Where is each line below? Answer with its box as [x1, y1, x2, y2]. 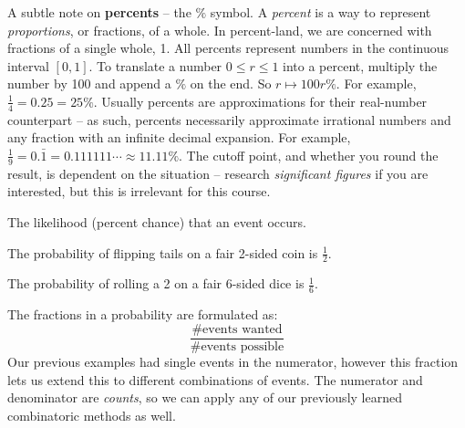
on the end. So [190, 74, 272, 93]
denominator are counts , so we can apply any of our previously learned [7, 388, 402, 407]
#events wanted [191, 322, 283, 336]
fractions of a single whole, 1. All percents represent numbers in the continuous [7, 38, 449, 57]
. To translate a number [88, 56, 222, 75]
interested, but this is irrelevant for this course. [7, 182, 271, 201]
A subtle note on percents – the [7, 3, 191, 21]
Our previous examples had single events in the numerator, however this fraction [7, 351, 459, 371]
